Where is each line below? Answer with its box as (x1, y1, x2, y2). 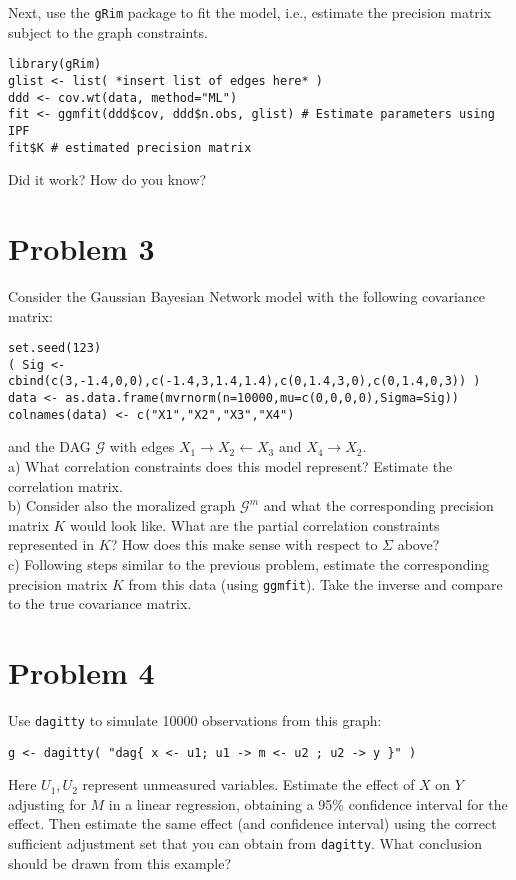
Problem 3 (8, 227, 155, 268)
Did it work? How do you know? (8, 169, 207, 190)
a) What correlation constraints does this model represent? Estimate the (8, 455, 453, 476)
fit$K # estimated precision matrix (8, 140, 252, 155)
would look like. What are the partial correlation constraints (70, 514, 440, 535)
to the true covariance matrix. (8, 593, 192, 614)
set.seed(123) (8, 341, 102, 356)
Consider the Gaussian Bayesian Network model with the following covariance (8, 285, 486, 306)
